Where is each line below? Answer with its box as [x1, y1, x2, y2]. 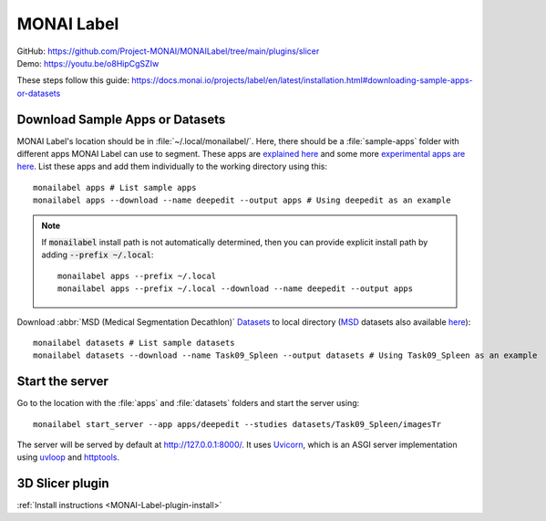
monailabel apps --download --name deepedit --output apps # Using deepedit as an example [33, 195, 451, 205]
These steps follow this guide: [16, 75, 129, 86]
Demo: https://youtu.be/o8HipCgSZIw [16, 57, 160, 68]
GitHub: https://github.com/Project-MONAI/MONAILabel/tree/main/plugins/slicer [16, 46, 320, 57]
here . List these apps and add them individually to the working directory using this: [16, 161, 328, 172]
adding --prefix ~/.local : [41, 249, 154, 260]
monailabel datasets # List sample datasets [33, 338, 236, 348]
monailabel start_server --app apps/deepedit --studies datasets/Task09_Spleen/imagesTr [33, 419, 442, 429]
